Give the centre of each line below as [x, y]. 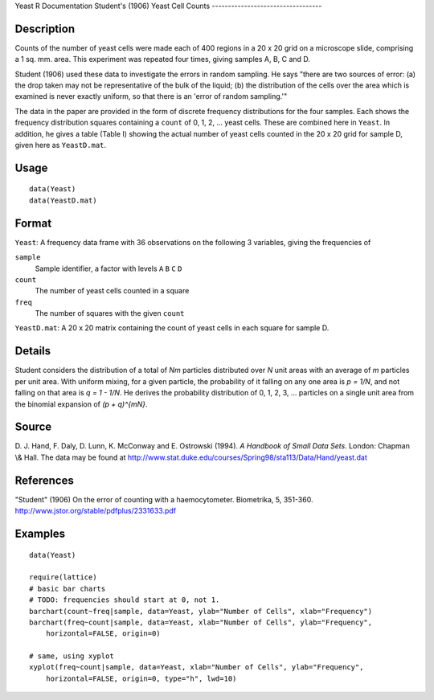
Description [45, 29]
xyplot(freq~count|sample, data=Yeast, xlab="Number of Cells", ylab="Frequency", [197, 667]
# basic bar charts [68, 588]
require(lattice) [63, 577]
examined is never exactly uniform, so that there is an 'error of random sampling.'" [151, 96]
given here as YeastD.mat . [61, 145]
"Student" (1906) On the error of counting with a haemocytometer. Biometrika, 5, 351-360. [164, 499]
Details [33, 351]
